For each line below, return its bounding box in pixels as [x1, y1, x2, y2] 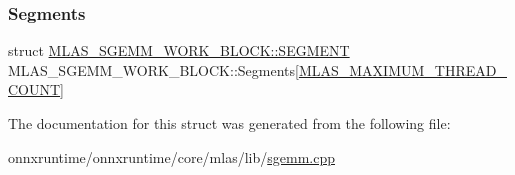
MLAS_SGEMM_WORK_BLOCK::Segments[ [8, 59, 299, 80]
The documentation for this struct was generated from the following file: [8, 113, 451, 133]
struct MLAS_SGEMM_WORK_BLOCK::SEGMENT [8, 40, 350, 61]
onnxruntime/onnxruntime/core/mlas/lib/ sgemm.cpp [8, 146, 335, 167]
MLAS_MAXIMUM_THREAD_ [298, 59, 507, 80]
